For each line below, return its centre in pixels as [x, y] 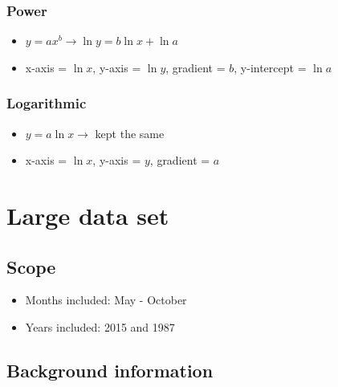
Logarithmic [47, 103]
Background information [110, 370]
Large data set [88, 215]
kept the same [130, 133]
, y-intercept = [270, 67]
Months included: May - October [106, 300]
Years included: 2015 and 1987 [100, 326]
